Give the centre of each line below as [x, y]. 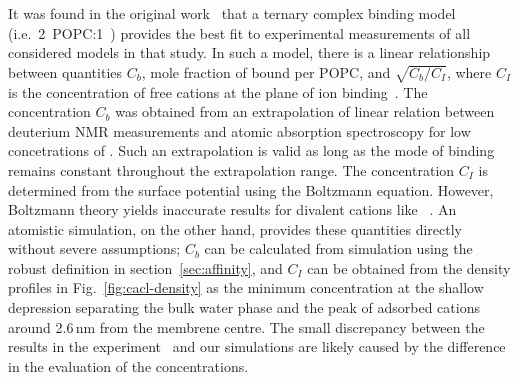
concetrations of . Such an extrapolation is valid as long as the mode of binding [251, 150]
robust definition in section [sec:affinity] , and [145, 267]
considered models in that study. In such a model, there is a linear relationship [249, 52]
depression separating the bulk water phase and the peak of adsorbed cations [244, 307]
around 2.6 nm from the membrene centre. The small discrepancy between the [246, 326]
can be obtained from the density [409, 267]
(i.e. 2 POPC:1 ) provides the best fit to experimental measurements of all [239, 32]
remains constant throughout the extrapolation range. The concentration [231, 169]
